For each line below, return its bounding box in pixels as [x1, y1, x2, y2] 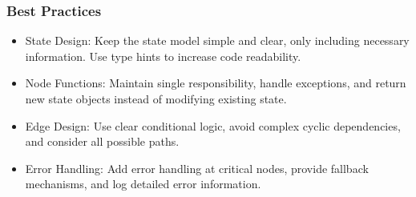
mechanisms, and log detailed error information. [25, 175, 261, 192]
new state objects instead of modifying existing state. [25, 90, 287, 107]
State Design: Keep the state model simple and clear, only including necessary [25, 32, 410, 49]
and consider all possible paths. [25, 133, 180, 150]
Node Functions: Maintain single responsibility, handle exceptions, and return [25, 74, 406, 91]
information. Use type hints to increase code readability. [25, 47, 301, 64]
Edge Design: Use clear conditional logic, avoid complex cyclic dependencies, [25, 117, 401, 134]
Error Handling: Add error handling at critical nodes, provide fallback [25, 159, 369, 176]
